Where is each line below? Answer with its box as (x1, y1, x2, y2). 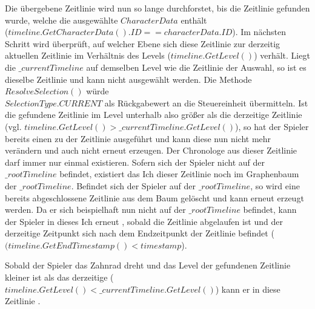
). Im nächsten (232, 25, 286, 38)
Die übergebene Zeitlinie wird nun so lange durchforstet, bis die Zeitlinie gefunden (5, 2, 310, 14)
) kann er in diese (215, 282, 280, 295)
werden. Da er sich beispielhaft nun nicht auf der (5, 203, 186, 216)
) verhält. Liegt (254, 49, 310, 62)
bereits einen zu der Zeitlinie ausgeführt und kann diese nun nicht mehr (5, 132, 271, 145)
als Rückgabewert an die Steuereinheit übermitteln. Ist (104, 96, 308, 109)
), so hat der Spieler (235, 120, 309, 132)
